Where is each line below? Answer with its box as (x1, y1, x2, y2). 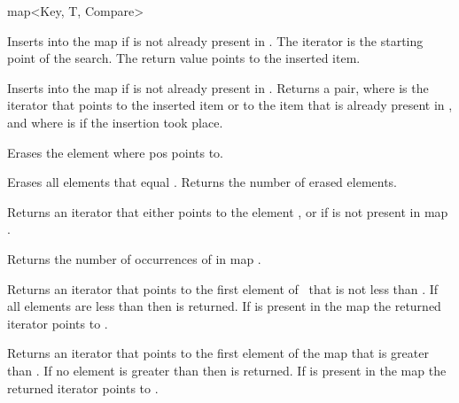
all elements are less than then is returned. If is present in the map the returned (7, 297, 441, 315)
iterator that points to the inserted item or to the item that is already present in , (7, 96, 453, 114)
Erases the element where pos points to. (7, 143, 223, 161)
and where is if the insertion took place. (7, 112, 223, 131)
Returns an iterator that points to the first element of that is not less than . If (7, 279, 439, 298)
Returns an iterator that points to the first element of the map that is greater (7, 344, 429, 362)
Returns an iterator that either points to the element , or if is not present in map (7, 202, 448, 221)
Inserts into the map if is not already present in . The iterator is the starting (7, 31, 424, 50)
